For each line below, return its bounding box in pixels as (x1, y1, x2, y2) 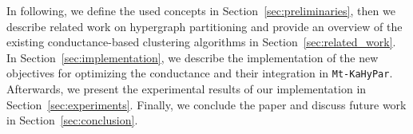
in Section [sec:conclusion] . (6, 112, 138, 128)
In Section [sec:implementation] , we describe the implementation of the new (6, 49, 379, 65)
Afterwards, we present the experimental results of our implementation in (6, 81, 367, 97)
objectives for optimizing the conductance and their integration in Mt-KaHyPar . (6, 65, 393, 81)
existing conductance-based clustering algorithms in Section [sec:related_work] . (6, 33, 396, 50)
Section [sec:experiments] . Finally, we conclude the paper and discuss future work (6, 96, 407, 112)
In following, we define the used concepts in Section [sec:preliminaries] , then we (6, 2, 395, 18)
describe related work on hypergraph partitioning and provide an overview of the (6, 18, 403, 34)
